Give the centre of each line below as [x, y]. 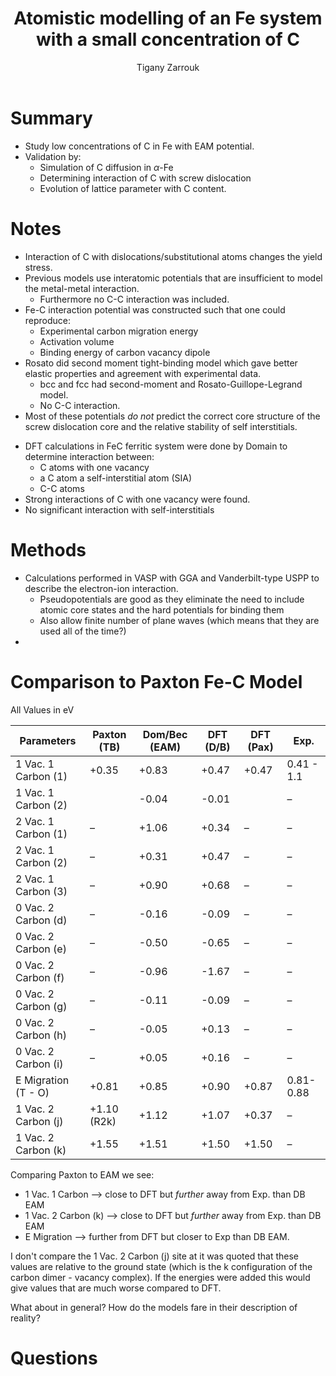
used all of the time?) [83, 631]
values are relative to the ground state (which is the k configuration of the [161, 1266]
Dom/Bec [165, 734]
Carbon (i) [39, 1064]
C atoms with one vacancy [94, 467]
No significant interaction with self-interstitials [119, 509]
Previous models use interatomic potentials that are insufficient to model [173, 278]
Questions [54, 1358]
